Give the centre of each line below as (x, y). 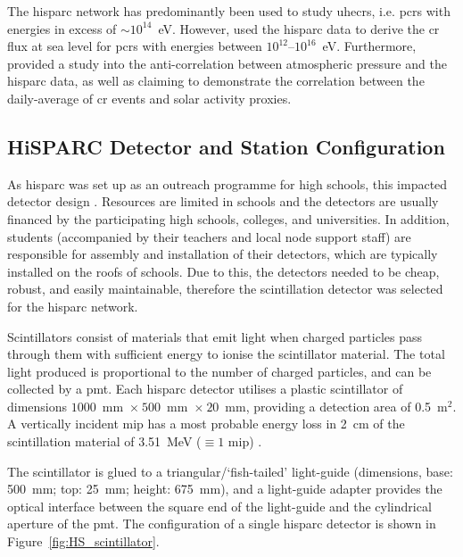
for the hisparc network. (73, 306)
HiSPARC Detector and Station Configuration (226, 146)
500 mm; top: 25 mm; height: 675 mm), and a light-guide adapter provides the (225, 489)
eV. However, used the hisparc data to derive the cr (299, 28)
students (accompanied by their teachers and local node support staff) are (209, 236)
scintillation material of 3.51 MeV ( (104, 441)
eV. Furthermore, (369, 46)
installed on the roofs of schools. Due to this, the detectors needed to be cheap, (223, 271)
